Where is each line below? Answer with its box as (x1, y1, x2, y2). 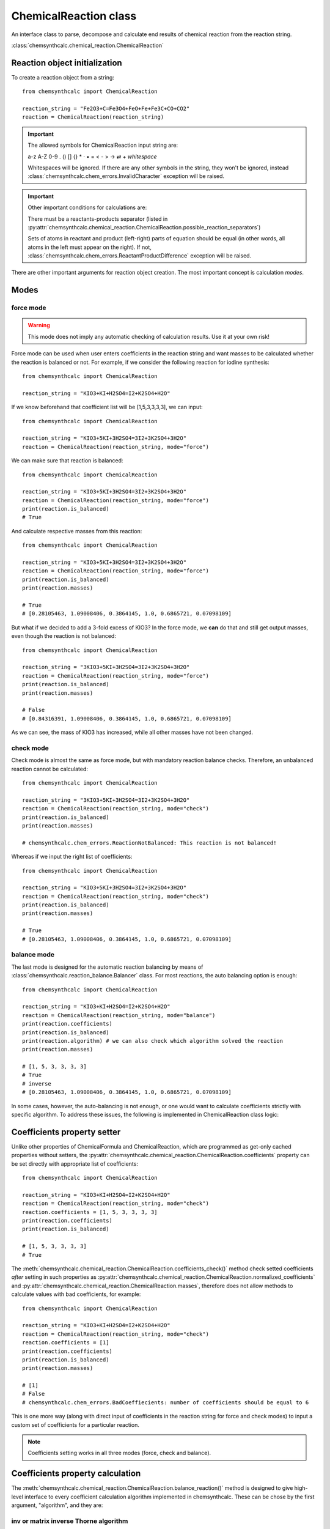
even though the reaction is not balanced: (11, 632, 116, 640)
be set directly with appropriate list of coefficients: (11, 1160, 139, 1168)
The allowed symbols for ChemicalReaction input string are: (28, 141, 178, 149)
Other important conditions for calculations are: (28, 204, 147, 211)
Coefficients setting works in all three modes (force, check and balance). (28, 1449, 211, 1457)
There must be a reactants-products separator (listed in (28, 215, 168, 223)
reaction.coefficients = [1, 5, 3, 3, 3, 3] (22, 1209, 158, 1215)
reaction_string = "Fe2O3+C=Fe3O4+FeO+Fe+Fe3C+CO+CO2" (22, 105, 190, 113)
